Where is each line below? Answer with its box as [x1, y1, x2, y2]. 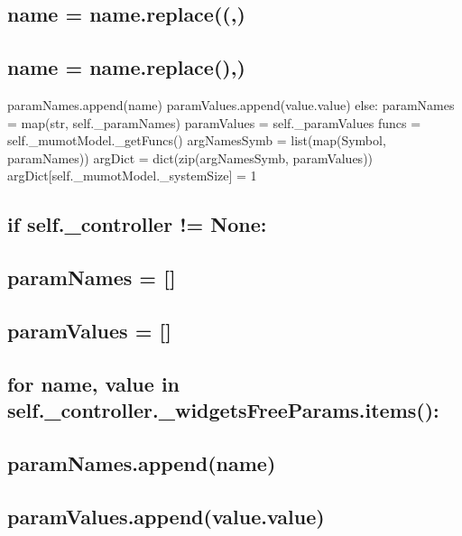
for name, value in [7, 369, 180, 397]
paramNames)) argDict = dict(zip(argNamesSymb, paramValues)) [7, 148, 374, 167]
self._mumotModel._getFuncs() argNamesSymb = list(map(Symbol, [7, 131, 386, 150]
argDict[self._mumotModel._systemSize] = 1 [7, 166, 257, 185]
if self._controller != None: [7, 210, 267, 238]
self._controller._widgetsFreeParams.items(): [7, 396, 439, 424]
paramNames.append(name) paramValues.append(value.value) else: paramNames [7, 95, 455, 114]
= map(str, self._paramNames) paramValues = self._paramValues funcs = [7, 113, 421, 132]
